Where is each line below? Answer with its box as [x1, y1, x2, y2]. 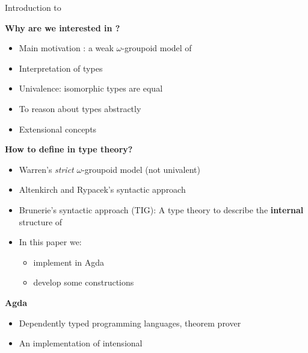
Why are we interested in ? [5, 21, 120, 34]
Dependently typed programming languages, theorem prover [19, 316, 241, 329]
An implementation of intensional [19, 337, 143, 349]
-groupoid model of [122, 42, 192, 54]
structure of [19, 215, 63, 228]
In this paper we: [19, 236, 82, 248]
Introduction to [5, 1, 61, 13]
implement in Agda [33, 255, 105, 268]
